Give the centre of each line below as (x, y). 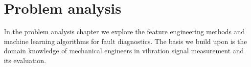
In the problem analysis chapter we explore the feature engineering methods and (125, 32)
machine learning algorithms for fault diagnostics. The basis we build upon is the (125, 41)
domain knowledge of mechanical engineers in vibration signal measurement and (124, 51)
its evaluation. (25, 60)
